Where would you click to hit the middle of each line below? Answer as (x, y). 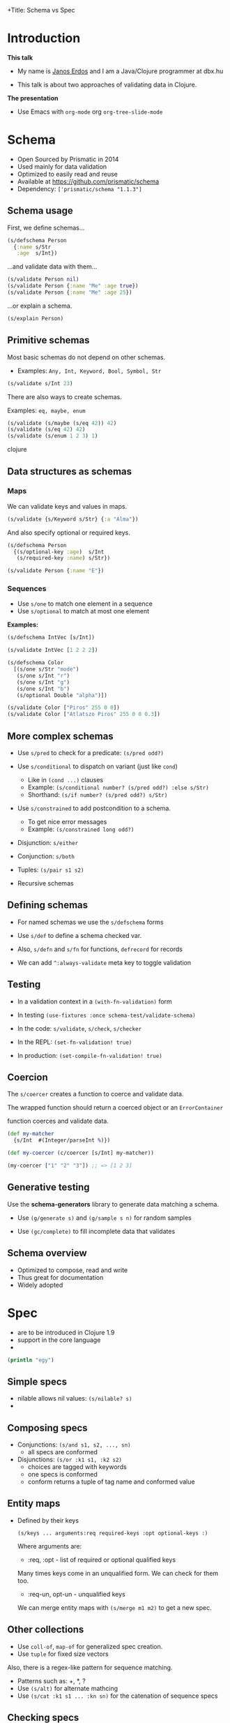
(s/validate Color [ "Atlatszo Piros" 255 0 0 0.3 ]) (84, 715)
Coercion (28, 1077)
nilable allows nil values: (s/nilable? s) (75, 1398)
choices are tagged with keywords (77, 1467)
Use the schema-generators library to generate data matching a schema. (113, 1204)
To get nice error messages (67, 822)
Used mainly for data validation (62, 166)
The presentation (33, 98)
